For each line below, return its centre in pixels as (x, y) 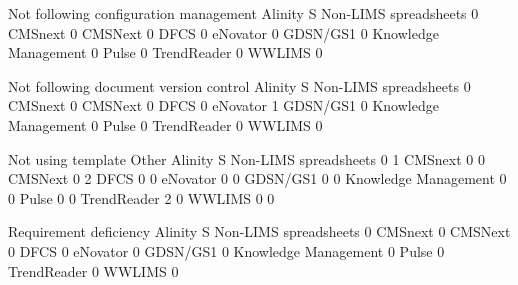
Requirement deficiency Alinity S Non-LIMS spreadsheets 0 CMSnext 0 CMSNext (259, 231)
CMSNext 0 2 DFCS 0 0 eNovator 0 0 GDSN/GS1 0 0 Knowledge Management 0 (257, 178)
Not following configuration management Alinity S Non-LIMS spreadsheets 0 (243, 13)
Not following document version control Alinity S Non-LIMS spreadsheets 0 (239, 85)
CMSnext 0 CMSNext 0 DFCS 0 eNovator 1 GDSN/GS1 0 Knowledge (223, 105)
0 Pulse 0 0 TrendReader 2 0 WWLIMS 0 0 (141, 197)
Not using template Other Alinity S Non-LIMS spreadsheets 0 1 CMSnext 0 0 (246, 158)
